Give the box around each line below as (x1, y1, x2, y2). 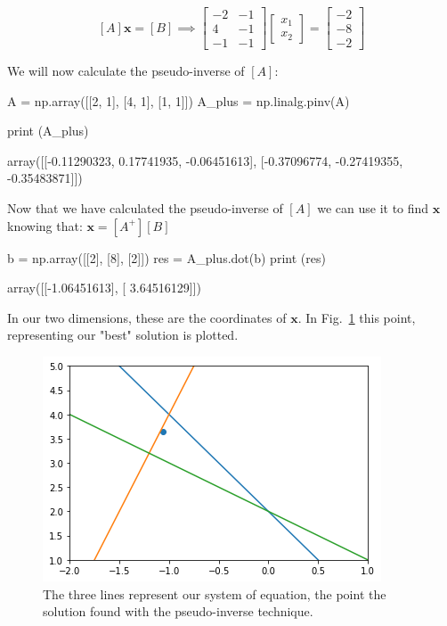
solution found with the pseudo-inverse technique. (43, 602, 313, 621)
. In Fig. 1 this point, (297, 308, 416, 326)
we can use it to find (317, 199, 429, 218)
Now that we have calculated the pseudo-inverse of (7, 199, 283, 218)
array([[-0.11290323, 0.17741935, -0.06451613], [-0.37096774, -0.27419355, (7, 151, 403, 169)
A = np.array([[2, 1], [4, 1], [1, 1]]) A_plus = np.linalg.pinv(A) (7, 91, 350, 110)
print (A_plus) (7, 121, 89, 140)
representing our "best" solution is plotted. (7, 325, 239, 344)
